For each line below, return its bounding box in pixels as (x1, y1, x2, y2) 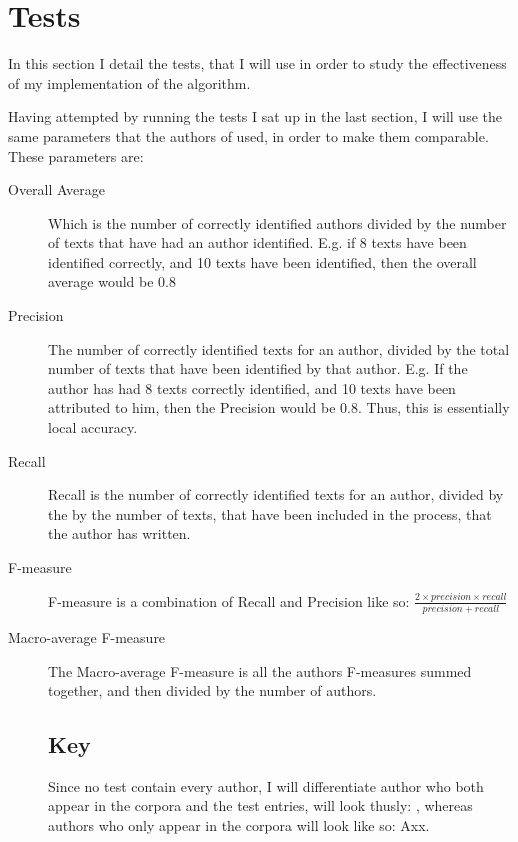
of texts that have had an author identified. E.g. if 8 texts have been (48, 232, 467, 253)
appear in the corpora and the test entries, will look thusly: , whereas (48, 795, 473, 816)
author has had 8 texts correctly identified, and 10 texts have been (48, 377, 456, 398)
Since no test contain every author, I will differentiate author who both (48, 775, 484, 796)
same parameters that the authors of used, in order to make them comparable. (8, 125, 489, 146)
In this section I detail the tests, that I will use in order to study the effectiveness (8, 53, 507, 74)
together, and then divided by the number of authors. (48, 680, 377, 701)
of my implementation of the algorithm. (8, 72, 251, 93)
